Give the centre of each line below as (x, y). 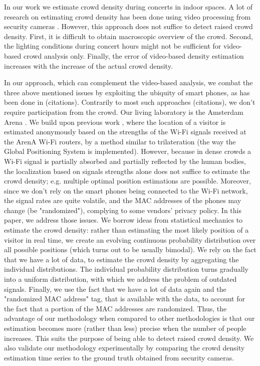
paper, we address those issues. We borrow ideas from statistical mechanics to (123, 220)
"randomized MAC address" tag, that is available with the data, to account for (124, 299)
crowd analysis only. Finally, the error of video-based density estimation (134, 55)
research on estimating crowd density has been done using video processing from (127, 16)
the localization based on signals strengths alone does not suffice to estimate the (127, 171)
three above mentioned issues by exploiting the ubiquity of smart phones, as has (127, 92)
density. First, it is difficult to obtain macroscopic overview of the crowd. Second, (128, 36)
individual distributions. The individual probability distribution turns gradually (126, 269)
